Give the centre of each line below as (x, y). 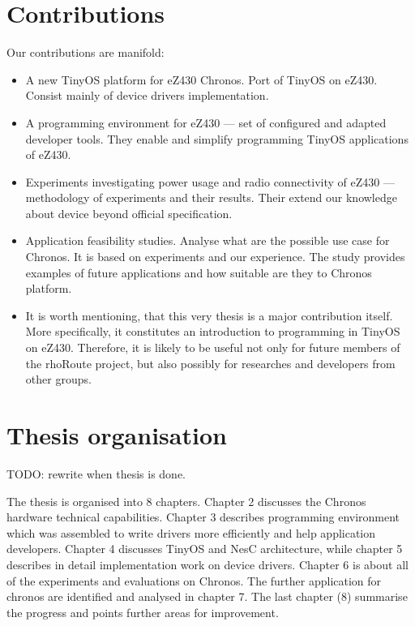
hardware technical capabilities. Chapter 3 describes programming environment (203, 517)
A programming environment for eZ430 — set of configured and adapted (206, 122)
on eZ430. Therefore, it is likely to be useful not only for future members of (213, 347)
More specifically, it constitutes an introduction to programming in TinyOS (213, 331)
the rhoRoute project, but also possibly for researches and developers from (210, 363)
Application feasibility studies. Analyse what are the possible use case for (207, 240)
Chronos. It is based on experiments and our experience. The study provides (215, 257)
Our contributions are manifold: (86, 52)
